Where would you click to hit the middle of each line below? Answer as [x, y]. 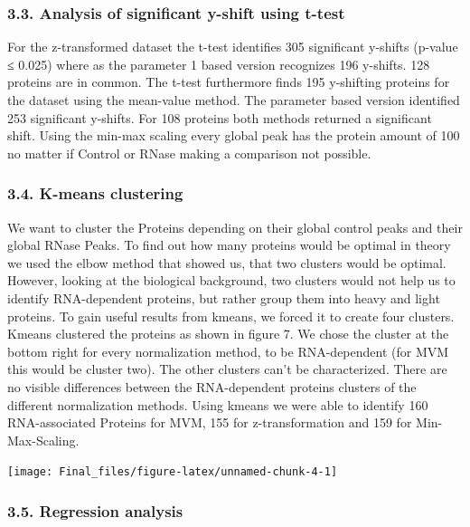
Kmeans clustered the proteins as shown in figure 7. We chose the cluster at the [228, 334]
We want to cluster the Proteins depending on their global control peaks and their [235, 227]
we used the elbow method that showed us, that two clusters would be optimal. [227, 262]
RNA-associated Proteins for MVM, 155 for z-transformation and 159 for [210, 422]
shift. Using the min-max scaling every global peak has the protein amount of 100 [234, 135]
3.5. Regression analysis [95, 510]
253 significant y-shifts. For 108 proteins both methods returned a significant [220, 117]
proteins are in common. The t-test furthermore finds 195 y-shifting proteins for [229, 82]
